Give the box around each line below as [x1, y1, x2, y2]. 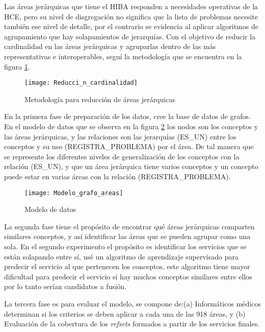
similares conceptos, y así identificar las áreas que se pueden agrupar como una [4, 231, 251, 242]
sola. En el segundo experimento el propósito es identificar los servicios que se [4, 241, 247, 251]
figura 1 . [4, 61, 30, 72]
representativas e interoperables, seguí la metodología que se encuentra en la [4, 51, 242, 61]
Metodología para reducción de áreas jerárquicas [24, 93, 175, 104]
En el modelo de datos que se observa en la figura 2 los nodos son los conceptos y [4, 121, 258, 131]
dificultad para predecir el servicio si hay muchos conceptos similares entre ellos [4, 271, 252, 281]
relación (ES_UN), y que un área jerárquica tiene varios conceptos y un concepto [4, 161, 258, 172]
